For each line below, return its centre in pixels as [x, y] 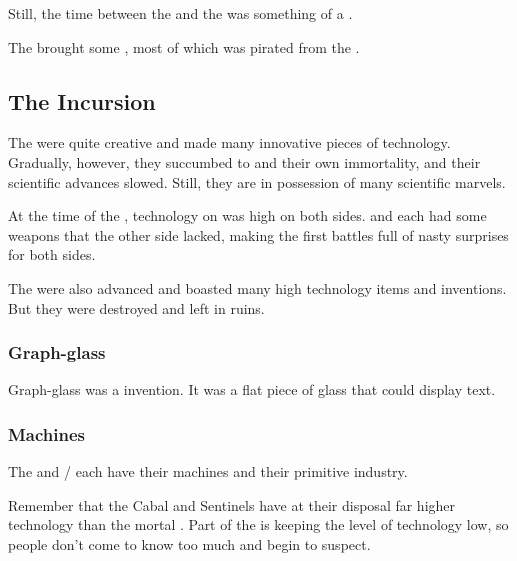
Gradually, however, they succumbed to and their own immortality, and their [244, 161]
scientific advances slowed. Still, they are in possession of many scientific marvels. [257, 181]
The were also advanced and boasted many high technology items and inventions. [257, 287]
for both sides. [52, 254]
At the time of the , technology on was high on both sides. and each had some [247, 215]
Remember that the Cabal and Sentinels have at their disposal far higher [232, 504]
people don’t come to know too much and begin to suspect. [189, 543]
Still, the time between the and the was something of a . [180, 13]
